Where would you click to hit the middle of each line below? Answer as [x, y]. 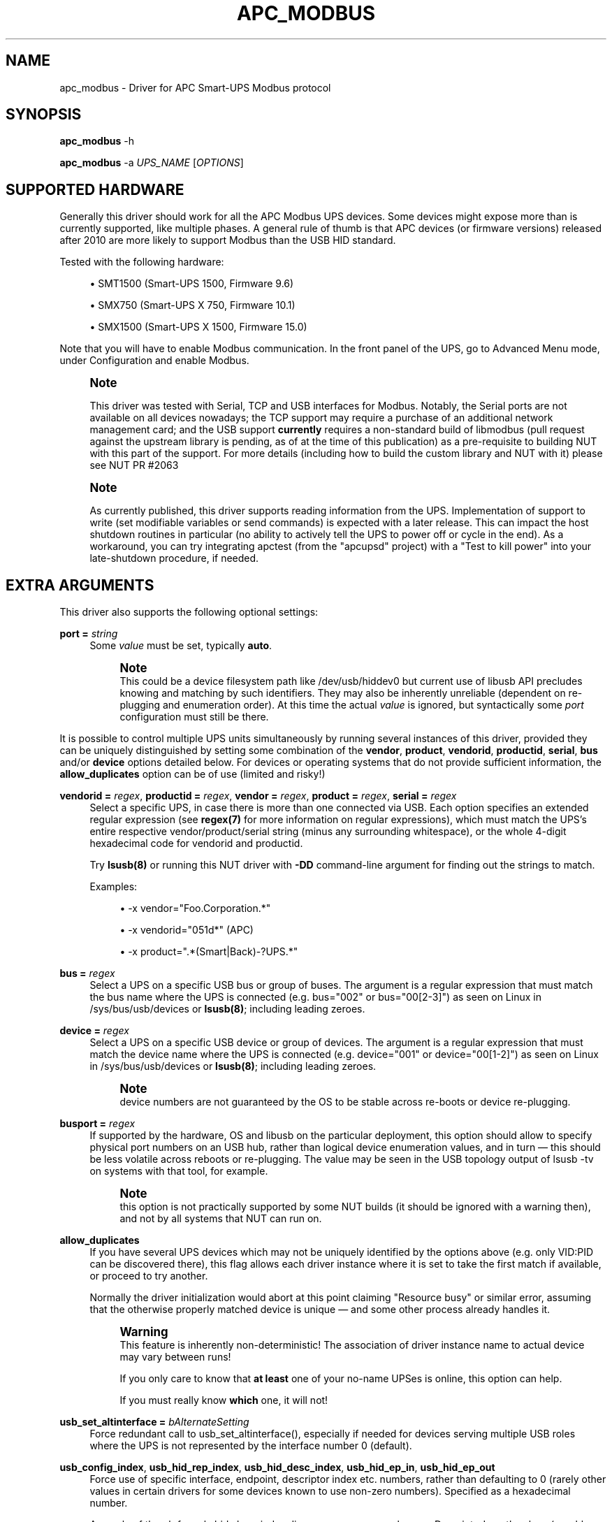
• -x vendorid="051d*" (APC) [187, 930]
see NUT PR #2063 [134, 465]
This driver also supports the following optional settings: [189, 612]
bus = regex [87, 973]
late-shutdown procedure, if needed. [174, 558]
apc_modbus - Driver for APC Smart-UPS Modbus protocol [195, 87]
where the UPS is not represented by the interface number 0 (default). [251, 1446]
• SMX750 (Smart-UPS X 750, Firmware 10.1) [192, 305]
